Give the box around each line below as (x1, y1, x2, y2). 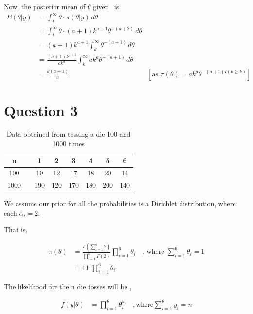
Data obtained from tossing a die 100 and (6, 129, 131, 139)
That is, (4, 224, 28, 234)
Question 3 (4, 101, 78, 121)
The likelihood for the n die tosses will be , (4, 281, 132, 291)
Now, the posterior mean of (4, 1, 86, 11)
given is (93, 1, 119, 11)
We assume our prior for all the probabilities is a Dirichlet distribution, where (4, 198, 236, 209)
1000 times (53, 138, 85, 148)
